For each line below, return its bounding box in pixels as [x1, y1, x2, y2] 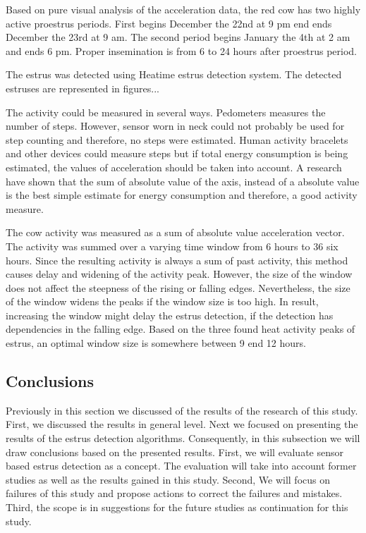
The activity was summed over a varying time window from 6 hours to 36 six [6, 238, 338, 253]
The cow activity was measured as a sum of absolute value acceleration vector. [6, 225, 345, 240]
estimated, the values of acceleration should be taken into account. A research [6, 159, 342, 174]
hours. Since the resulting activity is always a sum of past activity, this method [6, 252, 348, 267]
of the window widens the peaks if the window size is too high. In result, [6, 294, 319, 309]
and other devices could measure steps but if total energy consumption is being [6, 146, 348, 161]
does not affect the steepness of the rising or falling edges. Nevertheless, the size [6, 280, 350, 295]
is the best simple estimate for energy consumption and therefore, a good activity [6, 188, 358, 202]
